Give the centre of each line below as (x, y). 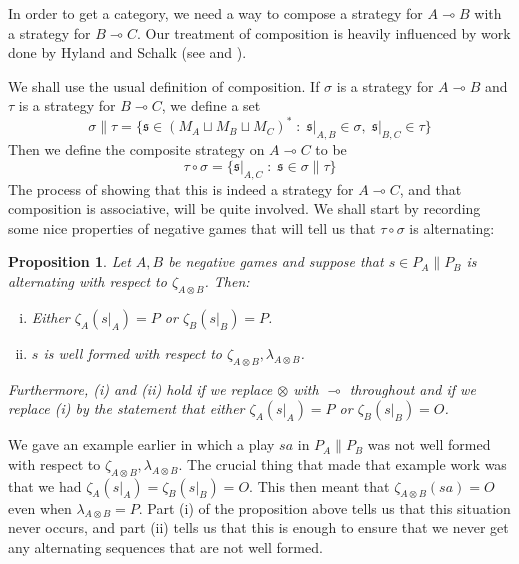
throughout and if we (412, 388)
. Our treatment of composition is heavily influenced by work (323, 32)
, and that (430, 188)
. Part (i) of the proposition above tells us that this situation (324, 507)
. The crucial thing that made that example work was (342, 463)
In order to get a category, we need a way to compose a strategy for (215, 13)
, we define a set (211, 105)
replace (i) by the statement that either (126, 408)
